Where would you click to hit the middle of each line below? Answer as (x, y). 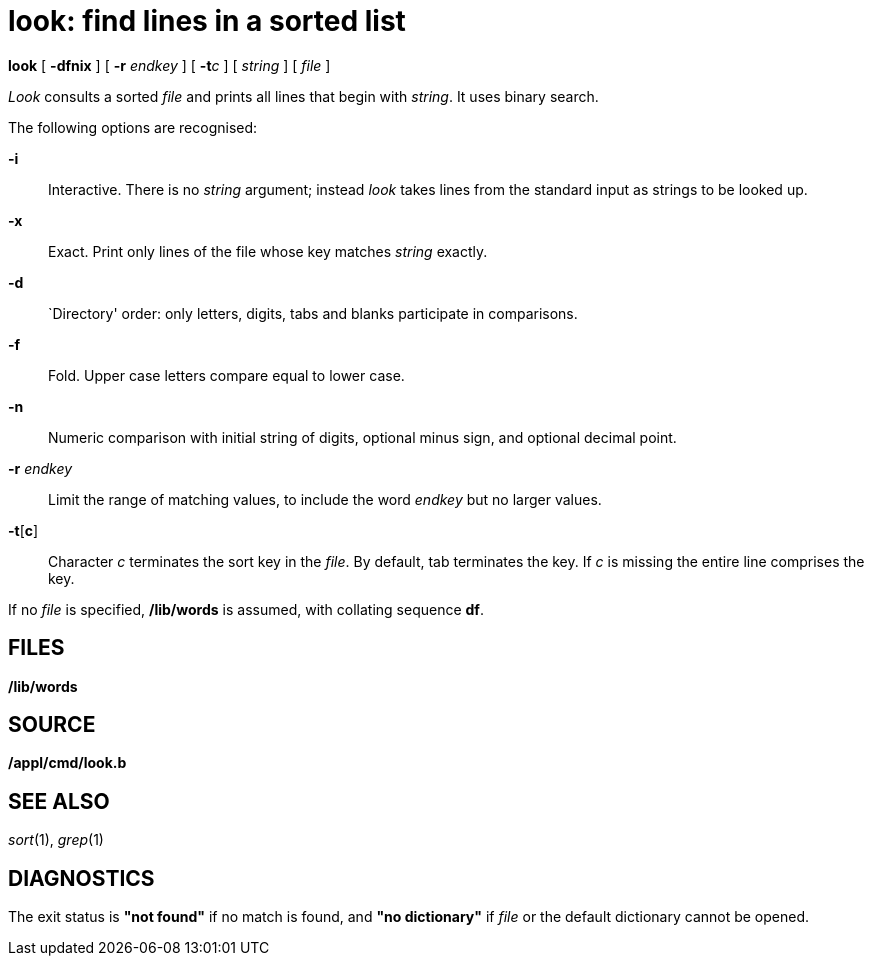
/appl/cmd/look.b (67, 763)
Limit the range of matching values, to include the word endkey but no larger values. (325, 499)
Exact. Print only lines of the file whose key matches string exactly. (268, 251)
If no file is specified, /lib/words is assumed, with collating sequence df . (246, 609)
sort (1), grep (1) (56, 840)
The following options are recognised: (133, 127)
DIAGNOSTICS (81, 878)
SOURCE (52, 725)
